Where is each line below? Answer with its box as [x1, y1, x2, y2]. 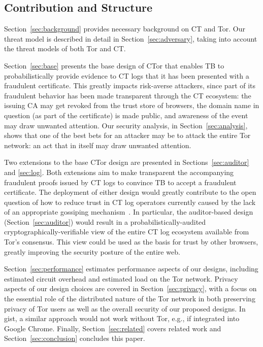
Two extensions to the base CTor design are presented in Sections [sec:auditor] [4, 157, 249, 167]
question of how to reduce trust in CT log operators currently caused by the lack [4, 196, 256, 207]
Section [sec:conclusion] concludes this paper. [4, 333, 145, 343]
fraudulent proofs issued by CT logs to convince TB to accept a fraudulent [4, 177, 237, 187]
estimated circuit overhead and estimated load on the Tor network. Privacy [4, 273, 238, 284]
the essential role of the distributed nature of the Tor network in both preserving [4, 293, 255, 304]
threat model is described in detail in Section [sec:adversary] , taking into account [4, 33, 257, 44]
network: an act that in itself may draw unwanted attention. [4, 140, 191, 150]
